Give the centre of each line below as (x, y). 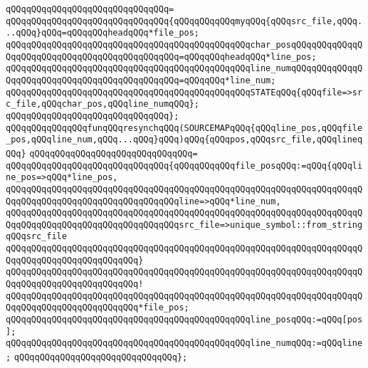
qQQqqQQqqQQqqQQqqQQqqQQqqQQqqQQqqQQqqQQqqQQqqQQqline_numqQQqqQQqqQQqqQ (184, 69)
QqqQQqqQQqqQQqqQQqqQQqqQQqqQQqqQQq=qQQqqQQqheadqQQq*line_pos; (161, 57)
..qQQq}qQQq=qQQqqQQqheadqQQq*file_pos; (103, 33)
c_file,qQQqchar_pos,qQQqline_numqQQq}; (103, 104)
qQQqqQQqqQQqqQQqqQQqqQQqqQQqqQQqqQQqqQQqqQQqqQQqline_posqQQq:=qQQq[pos (184, 320)
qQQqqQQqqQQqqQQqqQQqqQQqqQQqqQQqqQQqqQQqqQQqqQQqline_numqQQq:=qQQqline (184, 343)
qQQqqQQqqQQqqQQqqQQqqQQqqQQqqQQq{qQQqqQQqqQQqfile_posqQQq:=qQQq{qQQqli (184, 165)
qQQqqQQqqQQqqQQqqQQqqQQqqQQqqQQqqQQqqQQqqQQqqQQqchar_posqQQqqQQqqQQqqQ (184, 44)
